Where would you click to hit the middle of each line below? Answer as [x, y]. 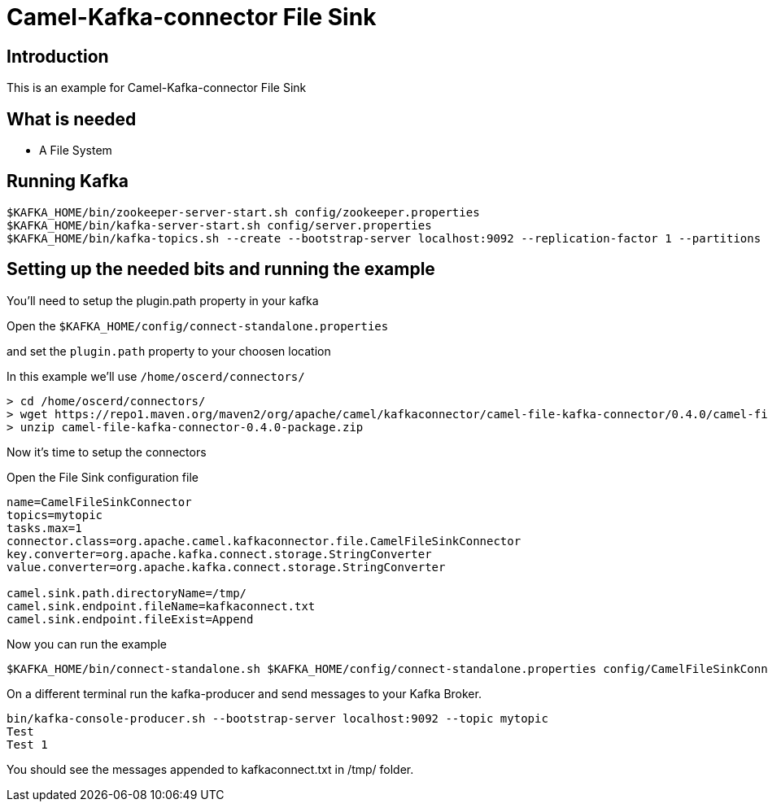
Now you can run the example [87, 644]
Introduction [58, 56]
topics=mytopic [55, 515]
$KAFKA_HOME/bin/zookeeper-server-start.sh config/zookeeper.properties [243, 212]
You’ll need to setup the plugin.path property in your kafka [163, 300]
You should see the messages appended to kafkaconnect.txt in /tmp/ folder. [210, 769]
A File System [76, 151]
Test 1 [27, 744]
